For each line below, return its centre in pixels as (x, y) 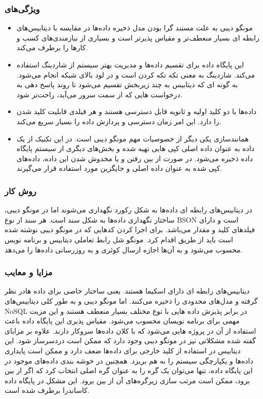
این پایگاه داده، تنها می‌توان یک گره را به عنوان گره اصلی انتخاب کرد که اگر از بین (129, 370)
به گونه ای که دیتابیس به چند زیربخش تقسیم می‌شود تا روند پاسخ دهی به (127, 84)
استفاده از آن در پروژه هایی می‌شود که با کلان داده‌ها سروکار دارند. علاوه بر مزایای (130, 330)
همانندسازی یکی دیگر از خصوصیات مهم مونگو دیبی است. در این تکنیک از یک (133, 138)
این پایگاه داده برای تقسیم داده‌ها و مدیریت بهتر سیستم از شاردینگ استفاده (130, 64)
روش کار (21, 190)
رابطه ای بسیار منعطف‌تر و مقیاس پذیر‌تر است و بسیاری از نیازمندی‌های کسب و (138, 37)
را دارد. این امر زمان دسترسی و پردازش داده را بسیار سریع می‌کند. (119, 121)
